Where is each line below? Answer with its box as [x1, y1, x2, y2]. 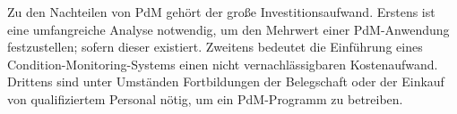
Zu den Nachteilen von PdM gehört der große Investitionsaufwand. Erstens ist [7, 3, 435, 20]
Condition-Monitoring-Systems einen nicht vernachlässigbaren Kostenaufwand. [7, 54, 438, 73]
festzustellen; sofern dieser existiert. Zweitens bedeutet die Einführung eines [7, 37, 423, 56]
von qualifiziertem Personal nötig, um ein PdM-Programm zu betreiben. [7, 89, 403, 108]
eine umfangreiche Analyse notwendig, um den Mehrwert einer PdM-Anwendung [7, 20, 450, 38]
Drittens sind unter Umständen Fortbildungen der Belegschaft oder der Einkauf [7, 72, 444, 91]
